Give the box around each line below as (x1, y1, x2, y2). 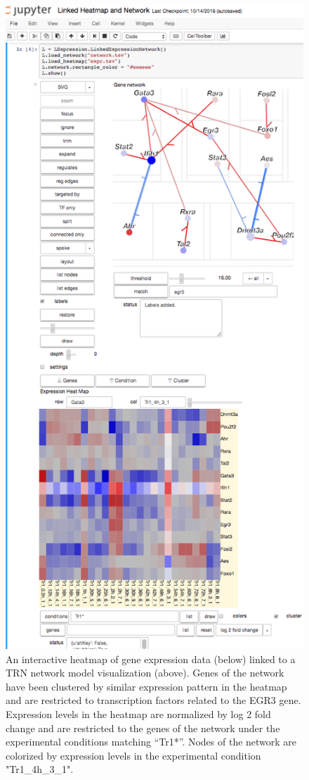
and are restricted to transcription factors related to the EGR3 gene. (6, 693, 301, 707)
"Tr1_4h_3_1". (6, 762, 74, 776)
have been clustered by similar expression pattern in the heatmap (6, 679, 287, 693)
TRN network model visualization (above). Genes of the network (6, 665, 284, 680)
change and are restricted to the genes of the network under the (6, 720, 280, 735)
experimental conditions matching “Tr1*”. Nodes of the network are (6, 734, 297, 749)
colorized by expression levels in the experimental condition (6, 748, 261, 762)
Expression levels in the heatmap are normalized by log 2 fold (6, 707, 271, 722)
